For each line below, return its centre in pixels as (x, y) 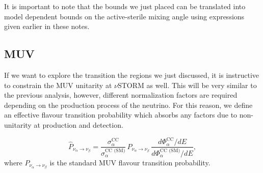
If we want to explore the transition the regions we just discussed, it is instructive (132, 75)
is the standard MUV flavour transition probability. (130, 162)
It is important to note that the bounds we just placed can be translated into (125, 6)
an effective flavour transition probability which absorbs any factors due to (121, 115)
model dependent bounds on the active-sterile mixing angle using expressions (124, 16)
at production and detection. (78, 124)
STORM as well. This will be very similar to (187, 85)
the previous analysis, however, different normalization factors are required (121, 95)
